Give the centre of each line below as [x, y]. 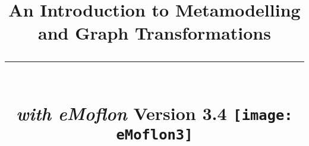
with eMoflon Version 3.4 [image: [154, 113]
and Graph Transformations [154, 33]
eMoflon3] [154, 135]
